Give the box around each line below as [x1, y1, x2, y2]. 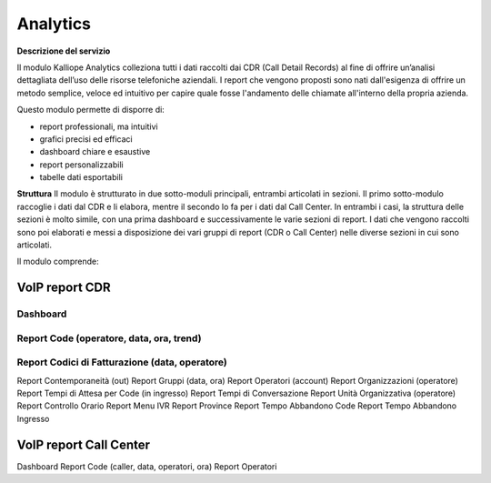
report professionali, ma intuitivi [39, 121, 158, 132]
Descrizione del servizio [16, 45, 111, 56]
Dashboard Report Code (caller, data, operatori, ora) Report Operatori [16, 460, 277, 472]
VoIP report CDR [16, 280, 111, 296]
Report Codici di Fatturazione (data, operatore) [16, 356, 227, 368]
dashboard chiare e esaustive [39, 146, 151, 157]
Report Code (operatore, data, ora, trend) [16, 332, 202, 345]
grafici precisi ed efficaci [39, 133, 133, 145]
